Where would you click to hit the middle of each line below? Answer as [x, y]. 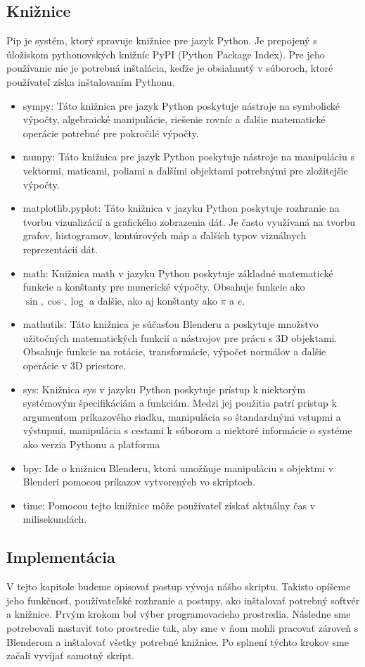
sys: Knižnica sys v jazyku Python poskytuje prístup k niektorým [164, 389]
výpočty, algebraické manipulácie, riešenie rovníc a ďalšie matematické [174, 119]
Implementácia [61, 557]
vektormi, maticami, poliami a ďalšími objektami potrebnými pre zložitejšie [185, 170]
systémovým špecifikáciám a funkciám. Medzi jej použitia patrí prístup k [180, 403]
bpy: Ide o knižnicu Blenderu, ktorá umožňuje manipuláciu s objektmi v [178, 468]
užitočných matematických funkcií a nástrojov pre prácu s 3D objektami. [180, 337]
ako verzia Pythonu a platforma [91, 444]
